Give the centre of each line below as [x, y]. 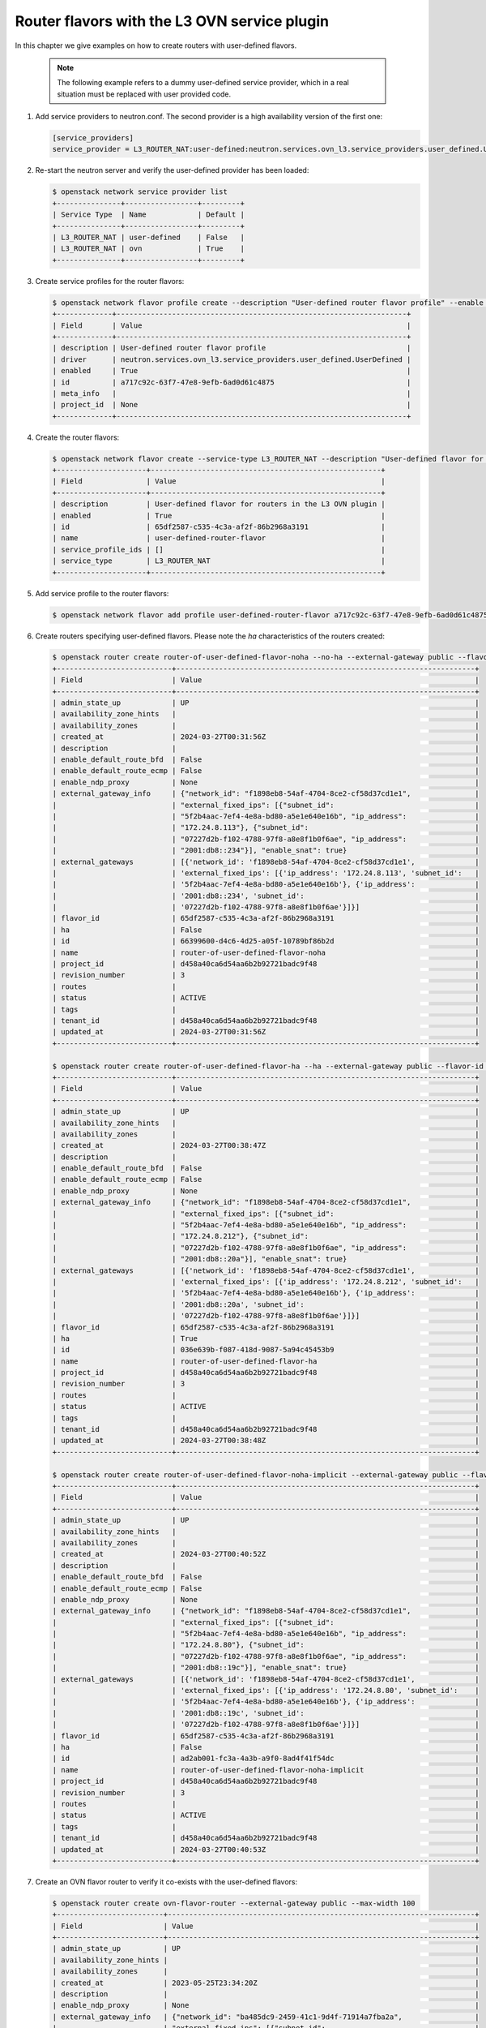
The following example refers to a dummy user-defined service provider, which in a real [203, 83]
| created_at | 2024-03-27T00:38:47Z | [266, 1145]
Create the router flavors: [77, 437]
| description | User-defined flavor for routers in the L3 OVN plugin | [219, 504]
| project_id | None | [232, 405]
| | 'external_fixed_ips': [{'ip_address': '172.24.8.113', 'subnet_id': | [266, 873]
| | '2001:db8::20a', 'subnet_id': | [266, 1304]
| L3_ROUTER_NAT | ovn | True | [148, 249]
